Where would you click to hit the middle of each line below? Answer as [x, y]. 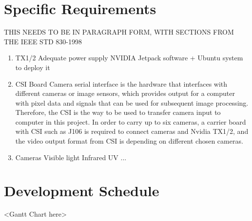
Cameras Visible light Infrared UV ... [71, 157]
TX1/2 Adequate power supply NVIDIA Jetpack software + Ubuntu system [129, 58]
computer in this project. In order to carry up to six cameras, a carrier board [131, 121]
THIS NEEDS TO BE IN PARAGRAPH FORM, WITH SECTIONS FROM [119, 32]
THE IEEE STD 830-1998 [43, 41]
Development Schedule [82, 191]
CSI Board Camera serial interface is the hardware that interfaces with [121, 83]
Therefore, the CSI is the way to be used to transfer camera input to [118, 112]
